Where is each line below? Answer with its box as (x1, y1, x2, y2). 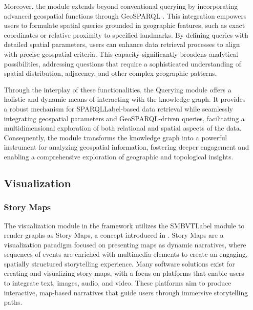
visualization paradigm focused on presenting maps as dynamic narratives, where (4, 239, 246, 249)
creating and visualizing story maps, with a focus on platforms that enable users (4, 268, 244, 278)
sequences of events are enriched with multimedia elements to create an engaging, (4, 249, 248, 259)
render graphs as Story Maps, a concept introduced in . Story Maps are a (4, 230, 224, 240)
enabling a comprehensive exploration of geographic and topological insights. (4, 151, 233, 161)
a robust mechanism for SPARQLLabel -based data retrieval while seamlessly (4, 103, 233, 113)
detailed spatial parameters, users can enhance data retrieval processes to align (4, 39, 240, 49)
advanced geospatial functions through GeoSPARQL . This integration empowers (4, 10, 247, 21)
